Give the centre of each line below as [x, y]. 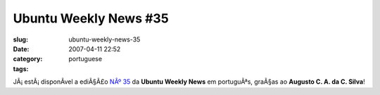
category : [28, 59]
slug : [20, 39]
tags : [21, 69]
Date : [21, 49]
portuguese [85, 59]
